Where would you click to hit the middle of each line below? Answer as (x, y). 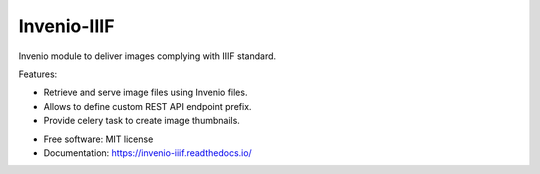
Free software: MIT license (98, 139)
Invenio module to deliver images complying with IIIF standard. (147, 56)
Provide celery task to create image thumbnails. (141, 121)
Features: (38, 74)
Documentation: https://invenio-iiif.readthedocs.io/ (147, 152)
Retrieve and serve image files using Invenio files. (145, 92)
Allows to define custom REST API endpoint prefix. (147, 106)
